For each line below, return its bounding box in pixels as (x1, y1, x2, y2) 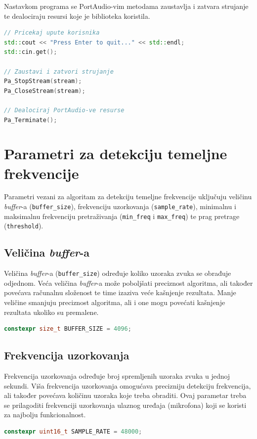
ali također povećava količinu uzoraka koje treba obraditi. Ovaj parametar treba (4, 390, 247, 400)
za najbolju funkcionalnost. (4, 409, 86, 420)
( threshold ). (4, 220, 43, 231)
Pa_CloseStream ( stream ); (4, 87, 86, 94)
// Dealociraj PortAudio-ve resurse (4, 106, 125, 114)
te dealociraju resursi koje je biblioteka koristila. (4, 10, 150, 21)
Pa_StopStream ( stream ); (4, 78, 82, 85)
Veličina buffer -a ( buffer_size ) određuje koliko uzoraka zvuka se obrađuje (4, 268, 231, 278)
